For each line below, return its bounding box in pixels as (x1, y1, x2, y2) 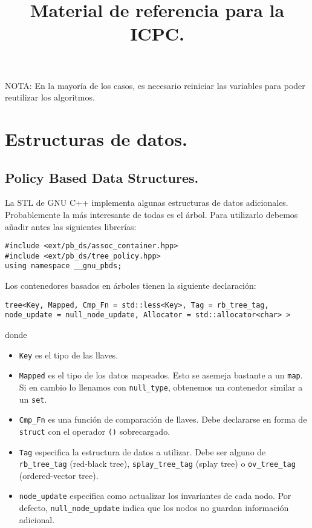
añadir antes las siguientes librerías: (5, 220, 137, 233)
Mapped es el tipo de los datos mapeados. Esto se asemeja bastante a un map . (19, 369, 303, 381)
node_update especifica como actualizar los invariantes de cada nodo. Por (19, 489, 291, 502)
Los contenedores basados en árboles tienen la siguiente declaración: (5, 279, 256, 292)
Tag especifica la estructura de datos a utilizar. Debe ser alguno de (19, 445, 266, 458)
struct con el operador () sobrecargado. (19, 424, 171, 437)
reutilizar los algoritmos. (5, 91, 95, 104)
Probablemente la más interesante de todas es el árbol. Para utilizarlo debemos (5, 208, 298, 220)
